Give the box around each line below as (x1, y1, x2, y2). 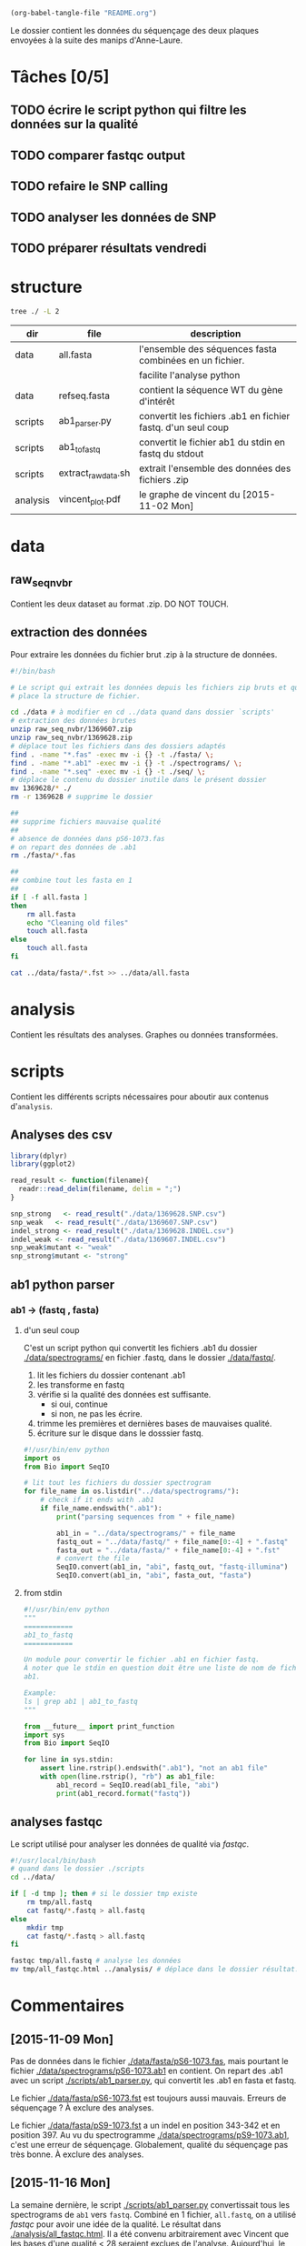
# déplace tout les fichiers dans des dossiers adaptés (10, 741, 226, 750)
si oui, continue (50, 1399, 108, 1409)
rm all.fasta (26, 909, 76, 918)
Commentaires (10, 1996, 125, 2016)
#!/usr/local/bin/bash (10, 1856, 96, 1865)
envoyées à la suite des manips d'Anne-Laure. (10, 35, 183, 45)
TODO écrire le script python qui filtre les (10, 103, 248, 118)
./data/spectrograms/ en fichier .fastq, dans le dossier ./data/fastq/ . (23, 1351, 276, 1363)
